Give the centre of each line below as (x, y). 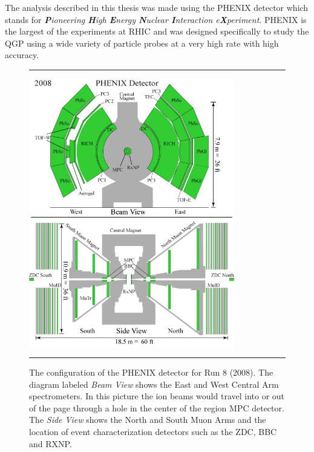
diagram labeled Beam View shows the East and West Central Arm (154, 384)
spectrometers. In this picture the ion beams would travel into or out (157, 396)
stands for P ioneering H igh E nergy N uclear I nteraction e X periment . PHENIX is (156, 19)
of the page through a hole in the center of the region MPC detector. (157, 407)
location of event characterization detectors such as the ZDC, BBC (153, 431)
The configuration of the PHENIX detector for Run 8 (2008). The (151, 372)
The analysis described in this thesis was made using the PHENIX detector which (157, 7)
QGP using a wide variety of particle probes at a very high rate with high (142, 43)
